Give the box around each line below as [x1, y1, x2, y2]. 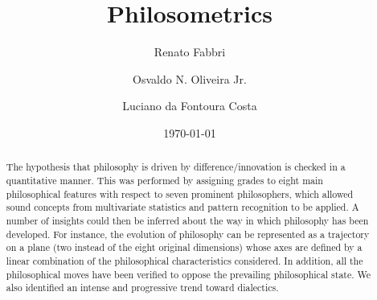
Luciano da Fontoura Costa [122, 97, 257, 114]
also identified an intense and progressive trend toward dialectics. [6, 281, 279, 294]
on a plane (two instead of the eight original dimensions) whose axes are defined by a [6, 240, 363, 254]
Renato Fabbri [154, 43, 226, 60]
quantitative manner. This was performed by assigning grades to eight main [6, 173, 323, 187]
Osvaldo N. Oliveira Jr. [133, 70, 247, 87]
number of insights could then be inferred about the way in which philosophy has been [6, 213, 369, 227]
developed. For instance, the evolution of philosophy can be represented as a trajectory [6, 227, 370, 240]
